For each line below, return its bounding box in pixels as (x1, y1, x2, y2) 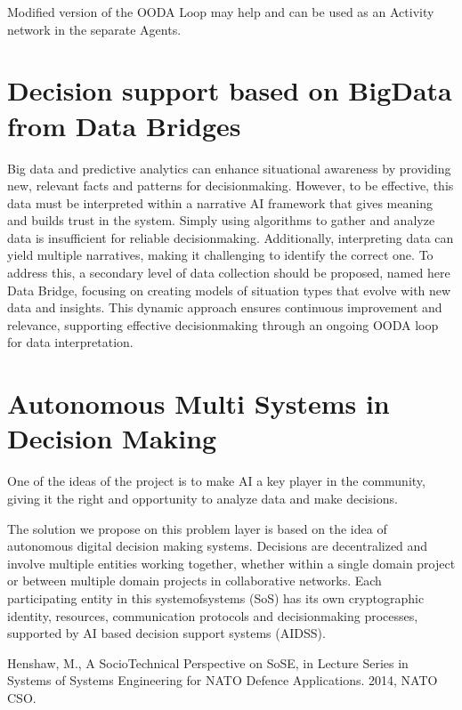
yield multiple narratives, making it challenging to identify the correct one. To (7, 246, 434, 264)
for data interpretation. (7, 333, 134, 351)
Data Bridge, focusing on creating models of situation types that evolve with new (7, 280, 451, 299)
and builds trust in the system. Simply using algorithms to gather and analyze (7, 211, 435, 230)
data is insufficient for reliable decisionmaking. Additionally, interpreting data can (7, 228, 454, 246)
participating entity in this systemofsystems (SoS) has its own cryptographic (7, 588, 425, 607)
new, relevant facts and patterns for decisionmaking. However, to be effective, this (7, 176, 454, 195)
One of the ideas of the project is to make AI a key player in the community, (7, 472, 426, 490)
